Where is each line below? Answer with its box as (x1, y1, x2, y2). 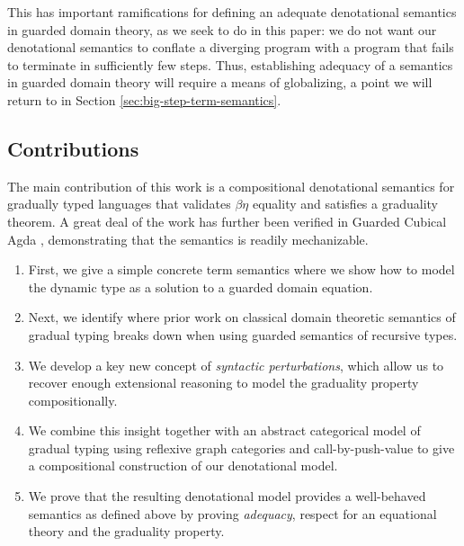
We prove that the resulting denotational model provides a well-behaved (28, 487, 426, 506)
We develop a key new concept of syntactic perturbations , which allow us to (28, 355, 444, 374)
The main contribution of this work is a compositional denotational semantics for (7, 176, 455, 195)
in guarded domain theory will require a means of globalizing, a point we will (7, 73, 433, 92)
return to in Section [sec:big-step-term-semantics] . (7, 90, 281, 109)
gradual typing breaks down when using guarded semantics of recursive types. (28, 325, 458, 344)
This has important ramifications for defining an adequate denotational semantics (7, 3, 457, 21)
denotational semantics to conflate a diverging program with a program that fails (7, 38, 454, 57)
